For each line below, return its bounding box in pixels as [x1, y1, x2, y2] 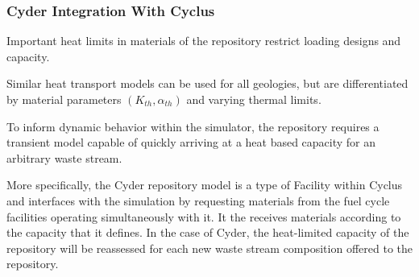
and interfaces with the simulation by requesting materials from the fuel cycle [6, 192, 390, 209]
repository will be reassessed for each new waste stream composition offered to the [6, 239, 413, 256]
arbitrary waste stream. [6, 149, 122, 166]
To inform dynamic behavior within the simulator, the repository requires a [6, 118, 380, 134]
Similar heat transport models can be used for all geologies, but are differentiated [6, 75, 409, 92]
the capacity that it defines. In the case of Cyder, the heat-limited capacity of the [6, 224, 409, 241]
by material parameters [6, 91, 122, 107]
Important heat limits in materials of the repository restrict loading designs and [6, 32, 401, 49]
